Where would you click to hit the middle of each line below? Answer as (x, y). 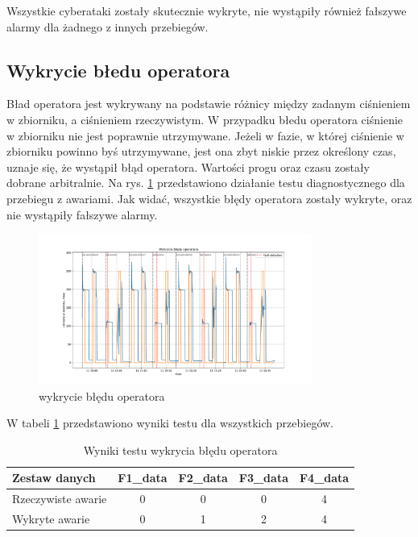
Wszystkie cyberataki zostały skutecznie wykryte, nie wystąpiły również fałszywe (207, 10)
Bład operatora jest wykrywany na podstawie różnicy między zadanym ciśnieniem (209, 104)
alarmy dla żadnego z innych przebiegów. (108, 26)
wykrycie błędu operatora (102, 395)
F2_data (203, 478)
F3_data (263, 478)
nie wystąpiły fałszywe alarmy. (82, 214)
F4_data (324, 478)
